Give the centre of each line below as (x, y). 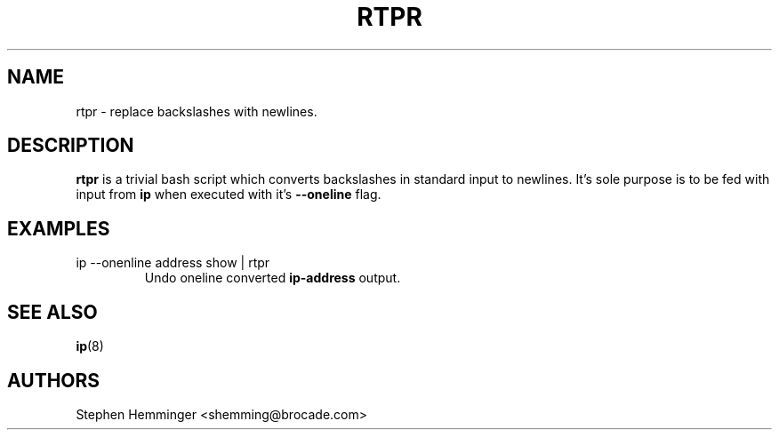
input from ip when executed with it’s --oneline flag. (229, 195)
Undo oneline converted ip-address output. (273, 278)
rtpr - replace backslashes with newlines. (197, 111)
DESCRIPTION (71, 146)
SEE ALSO (52, 312)
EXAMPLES (59, 228)
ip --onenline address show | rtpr (173, 263)
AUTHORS (54, 380)
